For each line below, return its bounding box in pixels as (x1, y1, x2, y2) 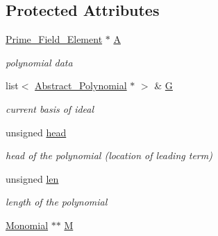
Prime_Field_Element (6, 32, 103, 46)
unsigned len (6, 171, 59, 185)
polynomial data (6, 55, 73, 69)
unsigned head (6, 125, 67, 139)
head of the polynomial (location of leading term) (6, 148, 212, 163)
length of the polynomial (6, 194, 108, 209)
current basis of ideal (6, 101, 94, 116)
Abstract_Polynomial (35, 78, 127, 93)
